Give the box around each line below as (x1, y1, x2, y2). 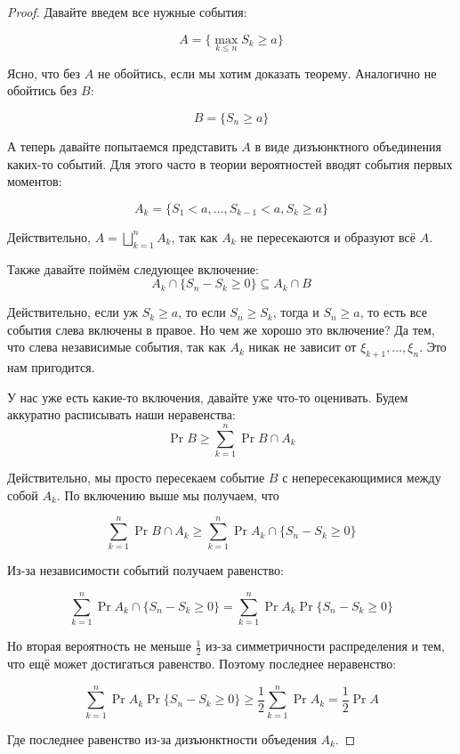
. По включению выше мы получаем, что (56, 485, 279, 504)
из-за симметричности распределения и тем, (206, 636, 445, 655)
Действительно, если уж (7, 303, 139, 321)
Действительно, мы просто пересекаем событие (7, 468, 265, 487)
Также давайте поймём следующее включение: (7, 259, 259, 278)
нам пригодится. (7, 358, 95, 377)
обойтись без (7, 81, 77, 100)
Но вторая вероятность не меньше (7, 636, 191, 655)
